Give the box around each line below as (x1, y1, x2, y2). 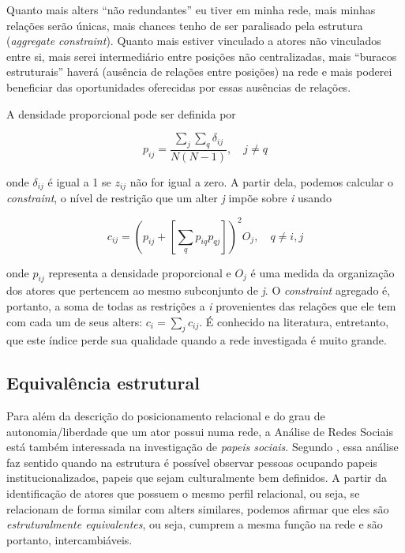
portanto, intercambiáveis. (6, 531, 133, 547)
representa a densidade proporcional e (48, 264, 231, 280)
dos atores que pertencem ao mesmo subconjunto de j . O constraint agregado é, (6, 282, 391, 299)
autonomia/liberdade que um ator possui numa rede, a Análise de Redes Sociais (6, 423, 393, 439)
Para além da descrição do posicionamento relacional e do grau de (6, 408, 325, 424)
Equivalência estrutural (6, 371, 200, 395)
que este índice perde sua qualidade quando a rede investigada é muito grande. (6, 332, 387, 348)
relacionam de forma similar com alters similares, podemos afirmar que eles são (6, 500, 389, 517)
